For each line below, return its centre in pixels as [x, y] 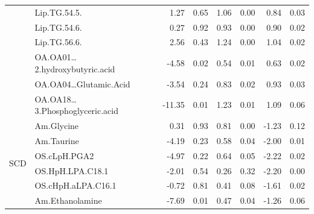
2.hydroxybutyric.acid [75, 68]
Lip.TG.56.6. [58, 42]
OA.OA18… [56, 99]
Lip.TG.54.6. [58, 27]
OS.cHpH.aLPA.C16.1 [75, 185]
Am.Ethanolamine [68, 200]
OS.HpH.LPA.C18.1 [72, 170]
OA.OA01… [56, 57]
